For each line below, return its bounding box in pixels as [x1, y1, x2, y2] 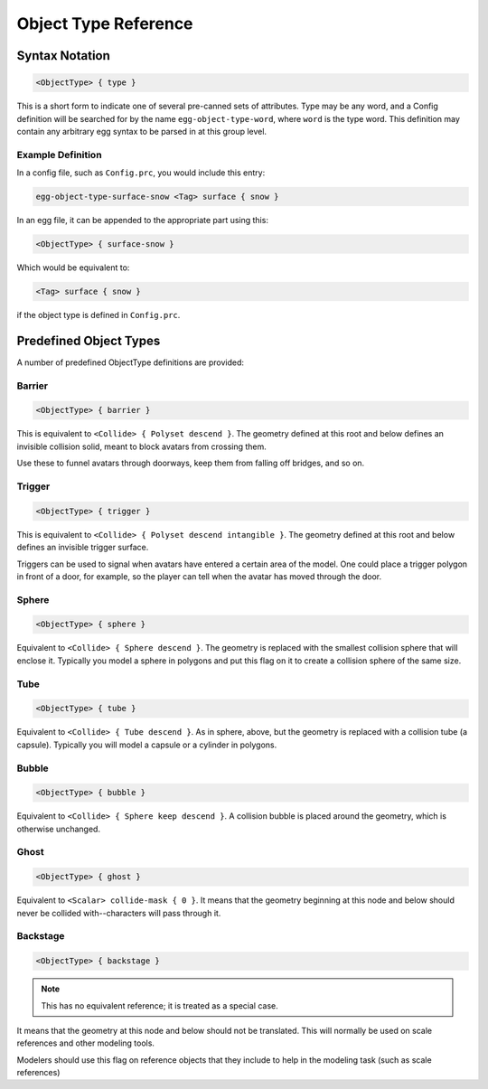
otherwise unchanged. [16, 823, 101, 834]
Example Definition [16, 148, 103, 161]
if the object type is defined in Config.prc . [16, 309, 181, 320]
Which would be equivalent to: [16, 262, 130, 273]
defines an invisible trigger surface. [16, 542, 149, 553]
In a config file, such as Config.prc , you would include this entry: [16, 167, 266, 178]
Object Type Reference [16, 14, 193, 33]
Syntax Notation [16, 48, 110, 63]
